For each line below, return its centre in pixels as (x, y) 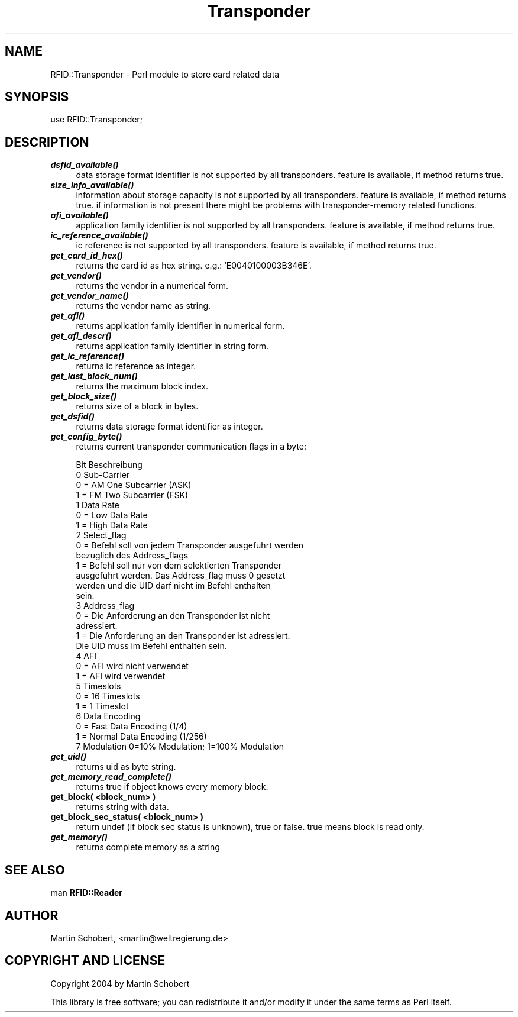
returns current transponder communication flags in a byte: (191, 447)
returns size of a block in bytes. (137, 406)
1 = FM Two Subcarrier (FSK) (132, 495)
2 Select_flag (101, 535)
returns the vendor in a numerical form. (152, 286)
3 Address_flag (105, 606)
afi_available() (80, 215)
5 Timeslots (98, 686)
